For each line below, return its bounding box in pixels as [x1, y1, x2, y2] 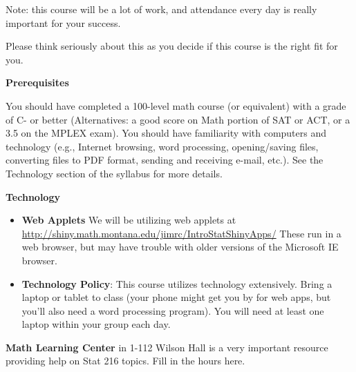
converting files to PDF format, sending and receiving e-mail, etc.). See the [6, 153, 324, 167]
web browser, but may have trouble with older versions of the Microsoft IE [21, 239, 339, 254]
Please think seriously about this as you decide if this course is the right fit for [6, 39, 338, 53]
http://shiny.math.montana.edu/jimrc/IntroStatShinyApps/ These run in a [21, 226, 341, 240]
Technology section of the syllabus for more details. [6, 166, 223, 180]
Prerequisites [6, 75, 69, 90]
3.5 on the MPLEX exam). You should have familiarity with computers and [6, 126, 327, 140]
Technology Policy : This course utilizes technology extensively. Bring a [21, 276, 332, 291]
